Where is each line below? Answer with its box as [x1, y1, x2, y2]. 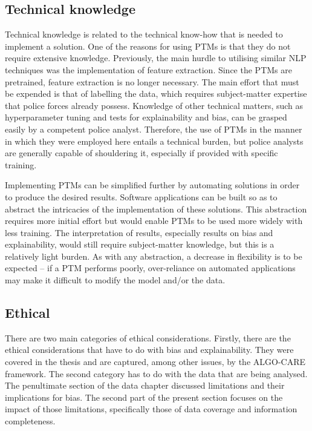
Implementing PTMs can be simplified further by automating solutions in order [5, 179, 300, 191]
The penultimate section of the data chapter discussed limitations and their [5, 379, 285, 392]
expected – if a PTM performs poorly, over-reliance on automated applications [5, 262, 296, 274]
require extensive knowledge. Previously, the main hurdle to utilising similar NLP [5, 51, 307, 64]
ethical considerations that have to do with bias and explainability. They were [5, 343, 294, 356]
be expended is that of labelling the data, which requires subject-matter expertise [5, 87, 307, 100]
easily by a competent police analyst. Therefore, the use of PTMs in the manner [5, 122, 302, 135]
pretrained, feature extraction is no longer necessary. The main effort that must [5, 75, 299, 88]
